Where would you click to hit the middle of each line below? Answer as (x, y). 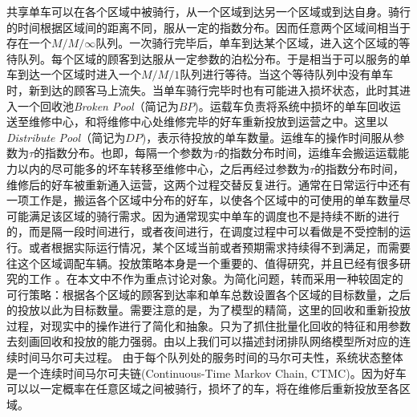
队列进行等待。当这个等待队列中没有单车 (287, 74)
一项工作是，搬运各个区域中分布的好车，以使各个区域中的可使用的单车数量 (203, 200)
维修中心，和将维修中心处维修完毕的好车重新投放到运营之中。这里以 (208, 121)
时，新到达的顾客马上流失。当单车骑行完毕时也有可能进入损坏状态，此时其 (203, 89)
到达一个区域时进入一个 (79, 74)
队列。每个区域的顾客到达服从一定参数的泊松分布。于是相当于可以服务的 (208, 58)
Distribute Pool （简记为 (66, 137)
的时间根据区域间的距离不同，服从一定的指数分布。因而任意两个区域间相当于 (208, 27)
